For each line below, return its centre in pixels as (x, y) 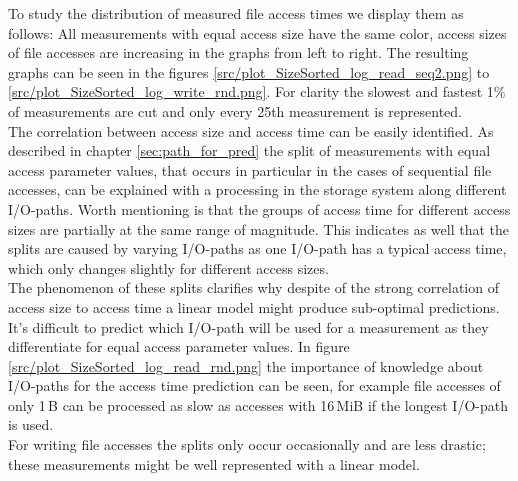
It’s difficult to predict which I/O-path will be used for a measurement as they (248, 326)
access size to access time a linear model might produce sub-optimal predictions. (254, 306)
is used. (31, 424)
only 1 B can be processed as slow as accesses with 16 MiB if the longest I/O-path (258, 404)
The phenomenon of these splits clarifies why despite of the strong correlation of (253, 287)
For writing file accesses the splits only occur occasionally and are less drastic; (247, 444)
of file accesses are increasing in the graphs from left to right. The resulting (238, 52)
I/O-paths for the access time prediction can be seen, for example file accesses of (254, 385)
